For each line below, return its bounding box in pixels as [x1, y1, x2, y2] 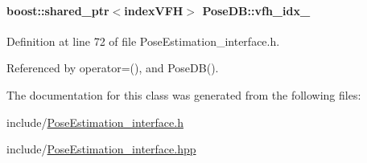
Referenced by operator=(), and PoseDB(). [6, 59, 219, 76]
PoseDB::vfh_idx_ [202, 2, 311, 18]
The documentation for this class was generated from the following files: [6, 86, 361, 103]
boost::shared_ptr [6, 2, 109, 18]
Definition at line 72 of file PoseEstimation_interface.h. [6, 32, 280, 49]
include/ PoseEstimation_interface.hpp [6, 141, 196, 157]
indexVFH [124, 2, 183, 18]
